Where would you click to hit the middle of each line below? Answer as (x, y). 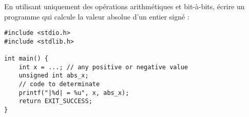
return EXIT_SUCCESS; (55, 101)
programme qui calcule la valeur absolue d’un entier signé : (97, 16)
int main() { (26, 59)
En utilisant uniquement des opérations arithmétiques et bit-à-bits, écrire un (124, 6)
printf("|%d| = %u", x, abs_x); (74, 93)
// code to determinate (59, 84)
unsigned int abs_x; (54, 76)
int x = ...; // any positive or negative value (103, 67)
